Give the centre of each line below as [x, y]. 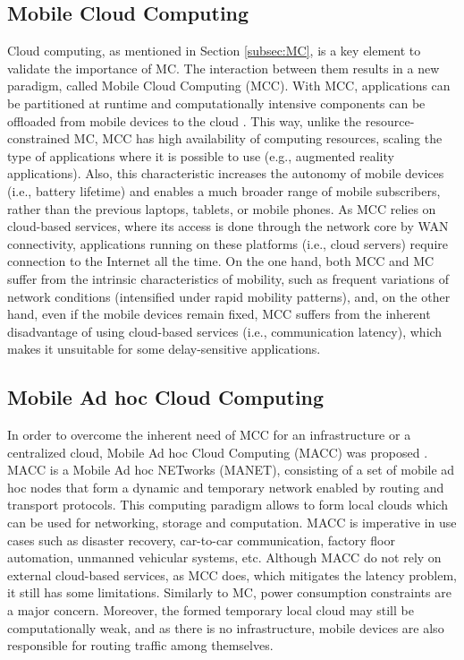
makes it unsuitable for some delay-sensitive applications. [164, 349]
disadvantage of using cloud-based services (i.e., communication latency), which [225, 331]
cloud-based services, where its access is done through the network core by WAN [228, 226]
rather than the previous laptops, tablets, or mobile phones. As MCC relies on [222, 208]
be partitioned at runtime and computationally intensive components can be [216, 103]
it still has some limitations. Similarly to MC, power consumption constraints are [229, 592]
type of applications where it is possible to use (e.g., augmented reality [201, 155]
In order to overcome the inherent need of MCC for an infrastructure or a [209, 435]
